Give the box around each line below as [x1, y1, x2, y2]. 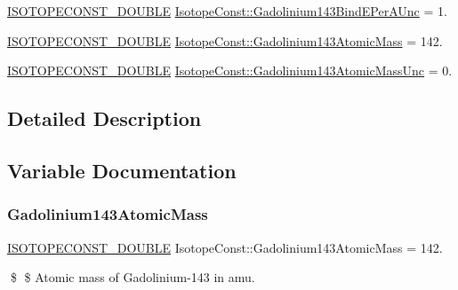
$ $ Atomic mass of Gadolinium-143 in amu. [10, 268, 255, 286]
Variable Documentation [7, 156, 237, 184]
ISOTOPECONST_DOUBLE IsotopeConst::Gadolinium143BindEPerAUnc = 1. [7, 2, 447, 20]
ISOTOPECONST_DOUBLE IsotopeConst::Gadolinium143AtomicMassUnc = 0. [7, 61, 453, 80]
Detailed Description [7, 105, 202, 132]
